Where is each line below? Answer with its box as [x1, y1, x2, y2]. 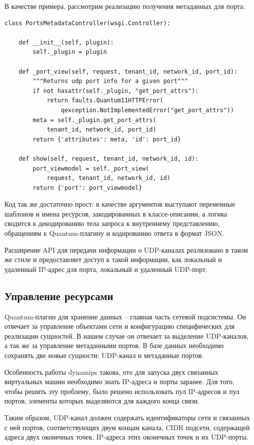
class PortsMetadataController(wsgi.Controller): [4, 19, 171, 27]
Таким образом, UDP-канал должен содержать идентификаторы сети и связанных [4, 412, 250, 422]
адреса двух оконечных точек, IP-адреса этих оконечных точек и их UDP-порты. [4, 432, 249, 442]
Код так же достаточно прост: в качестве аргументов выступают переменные [4, 199, 235, 209]
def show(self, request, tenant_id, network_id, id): [18, 155, 199, 162]
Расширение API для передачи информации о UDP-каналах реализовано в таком [4, 244, 248, 255]
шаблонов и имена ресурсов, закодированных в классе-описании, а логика [4, 208, 227, 219]
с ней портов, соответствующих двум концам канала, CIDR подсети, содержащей [4, 422, 250, 432]
